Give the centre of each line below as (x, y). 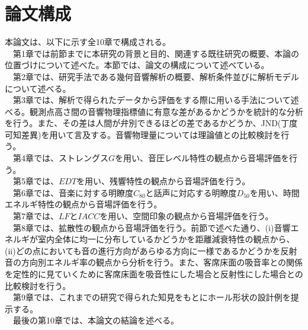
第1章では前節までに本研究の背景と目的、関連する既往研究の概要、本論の (156, 53)
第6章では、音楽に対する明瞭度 (73, 192)
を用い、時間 (275, 192)
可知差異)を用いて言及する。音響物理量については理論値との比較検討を (143, 134)
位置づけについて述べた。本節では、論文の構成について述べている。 (137, 65)
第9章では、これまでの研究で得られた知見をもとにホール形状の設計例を (152, 297)
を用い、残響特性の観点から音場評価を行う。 (163, 181)
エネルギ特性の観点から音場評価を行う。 (84, 204)
